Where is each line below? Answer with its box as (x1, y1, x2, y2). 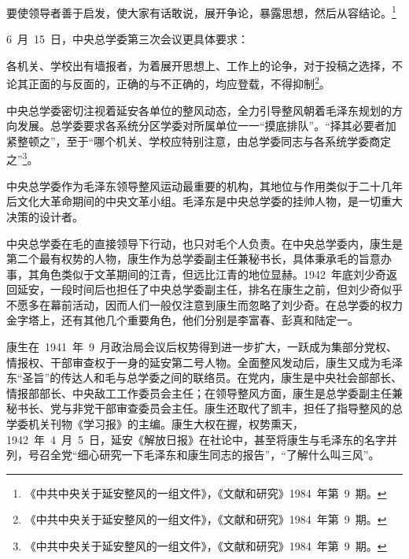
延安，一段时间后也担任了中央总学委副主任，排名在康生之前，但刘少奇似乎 (17, 281, 403, 298)
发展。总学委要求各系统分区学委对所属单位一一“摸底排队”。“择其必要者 (17, 117, 385, 134)
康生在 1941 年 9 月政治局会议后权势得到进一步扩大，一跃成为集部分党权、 (6, 339, 397, 355)
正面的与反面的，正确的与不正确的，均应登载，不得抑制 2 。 (28, 73, 330, 92)
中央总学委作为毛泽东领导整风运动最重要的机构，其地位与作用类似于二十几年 (6, 177, 403, 194)
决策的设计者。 (6, 208, 83, 224)
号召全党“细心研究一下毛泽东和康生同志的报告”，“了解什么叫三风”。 (28, 446, 380, 463)
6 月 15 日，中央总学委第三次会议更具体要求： (6, 31, 249, 47)
